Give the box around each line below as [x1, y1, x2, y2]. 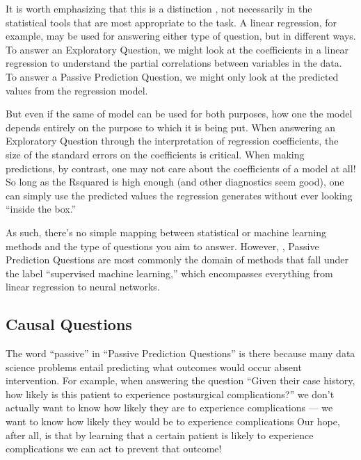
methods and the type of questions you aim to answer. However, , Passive [6, 238, 319, 253]
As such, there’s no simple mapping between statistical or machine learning [6, 224, 326, 239]
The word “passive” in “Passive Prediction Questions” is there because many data [6, 346, 355, 361]
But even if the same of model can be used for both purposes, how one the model [6, 106, 353, 121]
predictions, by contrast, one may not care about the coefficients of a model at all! [6, 161, 356, 175]
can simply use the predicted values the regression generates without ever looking [6, 188, 353, 202]
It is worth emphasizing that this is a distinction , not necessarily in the [6, 1, 312, 15]
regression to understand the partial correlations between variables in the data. [6, 56, 342, 70]
